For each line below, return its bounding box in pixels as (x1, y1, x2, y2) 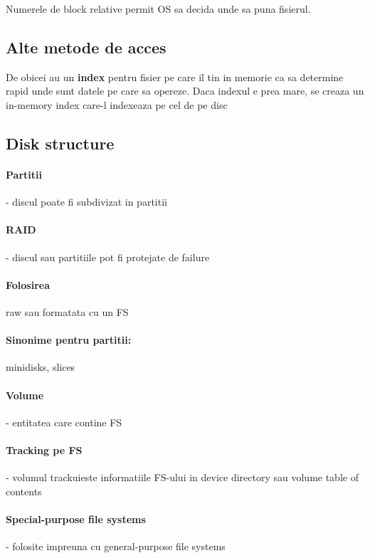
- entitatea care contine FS (6, 414, 122, 429)
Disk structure (6, 132, 115, 154)
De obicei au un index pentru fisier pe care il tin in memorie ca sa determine (6, 69, 344, 84)
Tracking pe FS (6, 442, 83, 457)
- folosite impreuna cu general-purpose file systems (6, 539, 226, 554)
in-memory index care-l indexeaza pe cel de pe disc (6, 97, 228, 112)
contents (6, 483, 42, 498)
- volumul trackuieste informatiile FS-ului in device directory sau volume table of (6, 470, 359, 485)
